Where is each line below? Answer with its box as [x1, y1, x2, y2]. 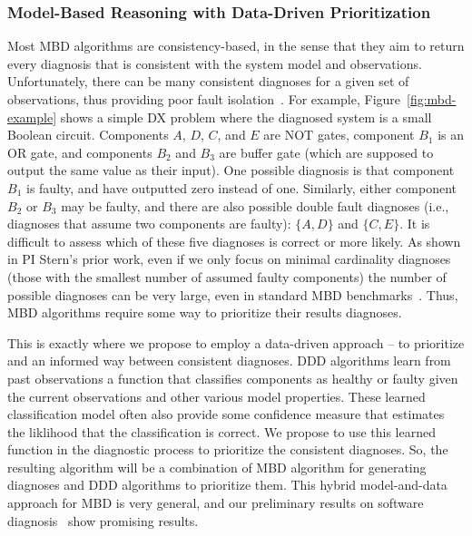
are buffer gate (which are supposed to [219, 142, 434, 161]
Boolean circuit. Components [7, 125, 169, 144]
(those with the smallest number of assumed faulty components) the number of [7, 267, 447, 286]
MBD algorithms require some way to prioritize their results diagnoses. [7, 303, 402, 322]
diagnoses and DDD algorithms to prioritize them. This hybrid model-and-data [7, 475, 447, 494]
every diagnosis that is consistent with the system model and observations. [7, 54, 422, 73]
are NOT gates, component [263, 125, 415, 144]
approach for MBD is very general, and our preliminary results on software [7, 493, 424, 512]
